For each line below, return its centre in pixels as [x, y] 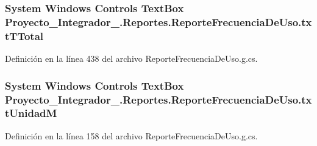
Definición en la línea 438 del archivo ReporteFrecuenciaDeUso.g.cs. [131, 58]
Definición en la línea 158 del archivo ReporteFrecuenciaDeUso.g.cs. [131, 135]
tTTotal [24, 35]
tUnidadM [31, 113]
